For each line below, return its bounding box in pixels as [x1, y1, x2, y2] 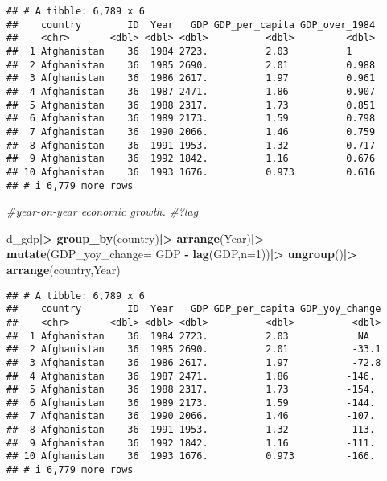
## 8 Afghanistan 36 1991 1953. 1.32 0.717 [6, 139, 376, 151]
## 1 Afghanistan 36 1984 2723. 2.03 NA [6, 330, 370, 342]
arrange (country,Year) [6, 261, 121, 277]
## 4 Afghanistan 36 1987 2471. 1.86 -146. [6, 370, 376, 382]
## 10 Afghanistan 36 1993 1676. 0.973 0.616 [6, 166, 376, 178]
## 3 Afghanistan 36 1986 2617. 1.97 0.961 [6, 72, 376, 84]
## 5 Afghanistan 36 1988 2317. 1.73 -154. [6, 384, 376, 396]
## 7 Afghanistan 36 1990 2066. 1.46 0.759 [6, 125, 376, 138]
